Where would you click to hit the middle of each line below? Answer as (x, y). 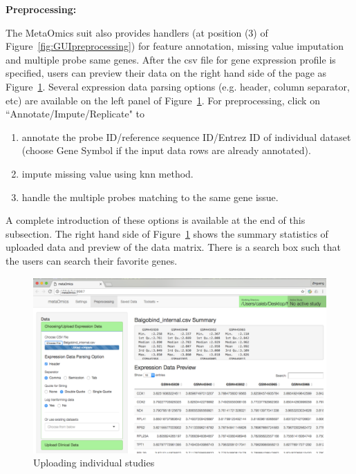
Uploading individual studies (94, 463)
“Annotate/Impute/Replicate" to (75, 114)
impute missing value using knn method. (107, 173)
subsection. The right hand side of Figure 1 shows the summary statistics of (167, 233)
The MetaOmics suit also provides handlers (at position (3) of (137, 32)
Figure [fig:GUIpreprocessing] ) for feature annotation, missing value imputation (175, 46)
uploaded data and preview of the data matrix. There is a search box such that (173, 247)
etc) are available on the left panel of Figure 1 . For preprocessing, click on (163, 100)
